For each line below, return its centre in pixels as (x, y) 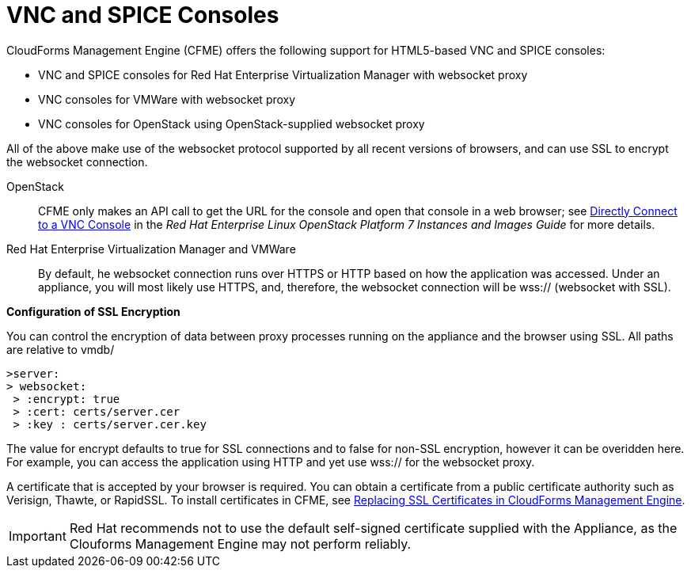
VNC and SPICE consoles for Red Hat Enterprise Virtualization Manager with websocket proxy (283, 74)
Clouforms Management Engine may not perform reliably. (240, 544)
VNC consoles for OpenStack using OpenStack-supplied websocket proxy (232, 124)
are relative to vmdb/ (61, 349)
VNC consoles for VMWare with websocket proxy (167, 99)
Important (38, 536)
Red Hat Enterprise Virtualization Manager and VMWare (151, 249)
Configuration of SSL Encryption (93, 311)
